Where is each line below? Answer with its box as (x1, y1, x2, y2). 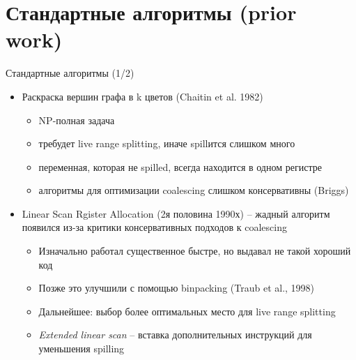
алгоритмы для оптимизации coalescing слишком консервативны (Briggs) (38, 183, 349, 197)
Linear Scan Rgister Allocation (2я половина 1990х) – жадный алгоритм (22, 206, 330, 220)
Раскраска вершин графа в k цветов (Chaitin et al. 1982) (22, 89, 263, 103)
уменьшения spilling (38, 341, 125, 356)
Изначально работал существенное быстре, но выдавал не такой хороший (38, 243, 351, 258)
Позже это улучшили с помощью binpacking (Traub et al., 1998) (38, 280, 315, 295)
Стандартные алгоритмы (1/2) (6, 66, 134, 80)
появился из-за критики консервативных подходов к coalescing (22, 220, 287, 234)
